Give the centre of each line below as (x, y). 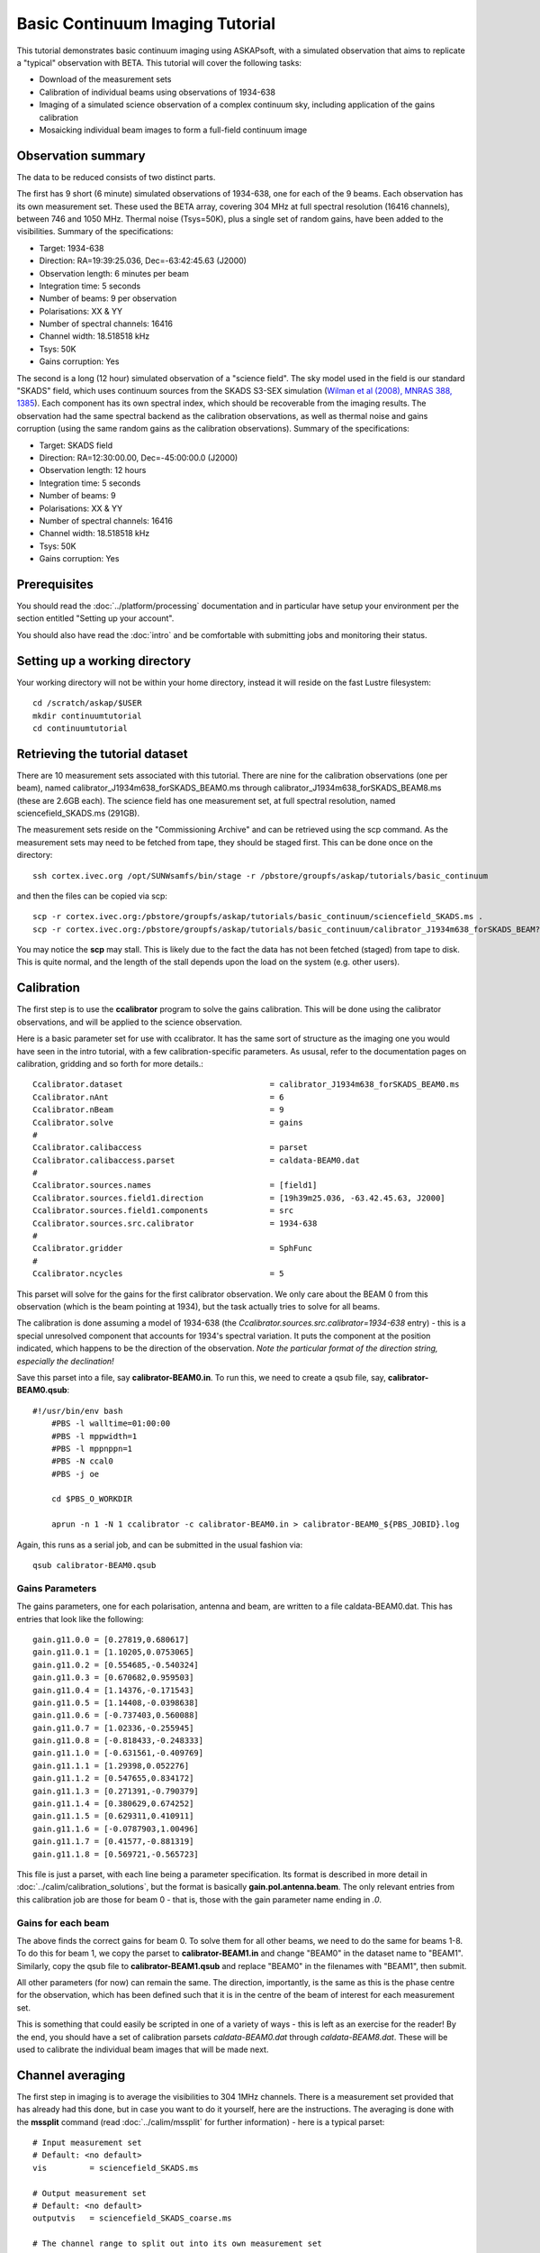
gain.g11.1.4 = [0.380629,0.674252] (113, 1804)
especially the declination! (65, 1361)
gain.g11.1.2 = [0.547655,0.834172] (113, 1779)
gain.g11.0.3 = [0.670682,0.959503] (113, 1678)
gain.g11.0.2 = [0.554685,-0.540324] (116, 1665)
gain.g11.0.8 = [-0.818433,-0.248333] (118, 1741)
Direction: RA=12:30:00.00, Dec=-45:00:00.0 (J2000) (139, 458)
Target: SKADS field (76, 445)
